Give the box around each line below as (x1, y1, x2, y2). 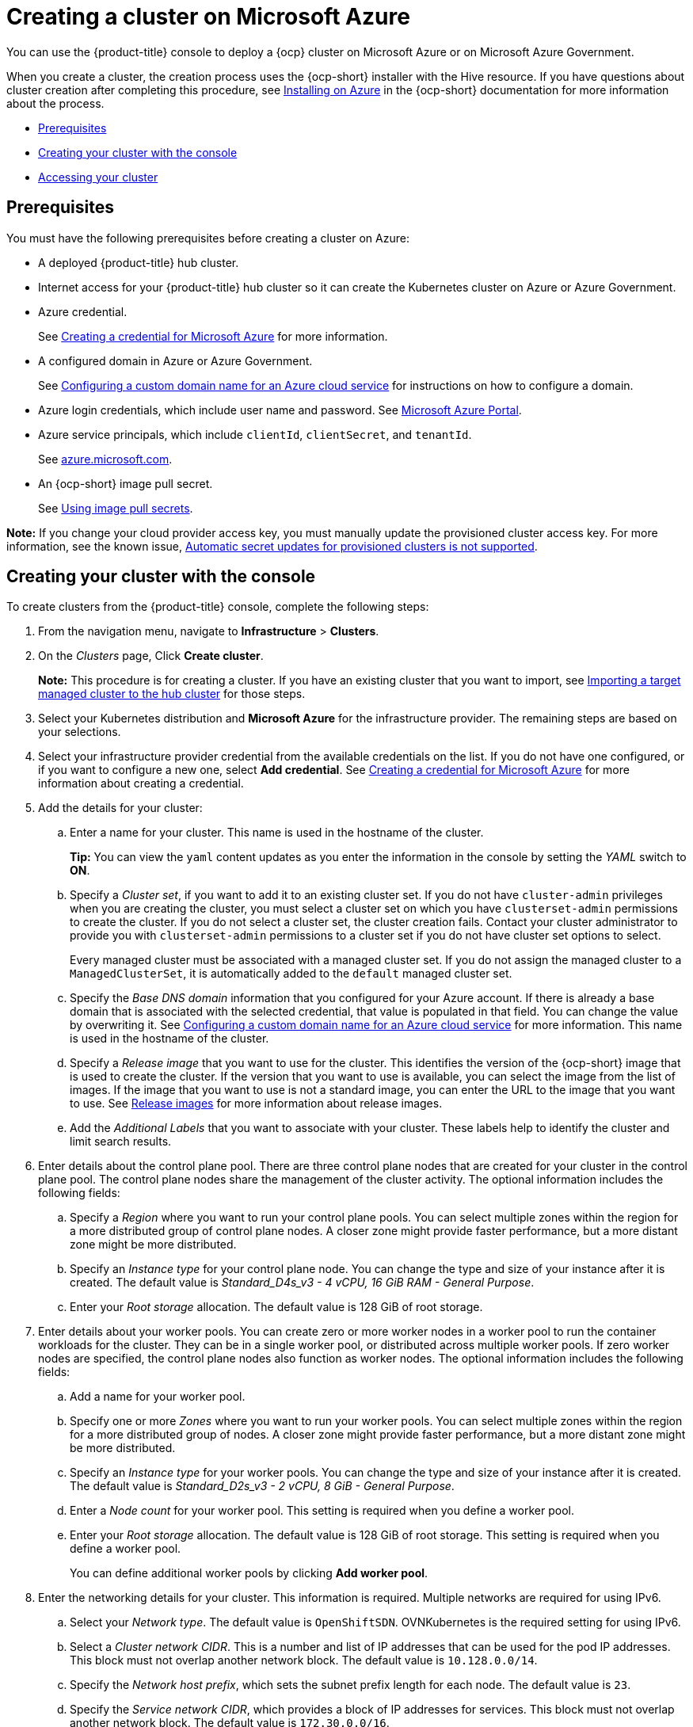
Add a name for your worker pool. (70, 1390, 246, 1404)
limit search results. (70, 1134, 172, 1149)
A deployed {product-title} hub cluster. (38, 255, 239, 269)
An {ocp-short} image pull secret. (38, 476, 213, 490)
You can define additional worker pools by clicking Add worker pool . (70, 1566, 428, 1580)
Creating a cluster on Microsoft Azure (6, 3, 410, 30)
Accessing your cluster (38, 170, 158, 184)
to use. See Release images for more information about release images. (70, 1096, 443, 1111)
